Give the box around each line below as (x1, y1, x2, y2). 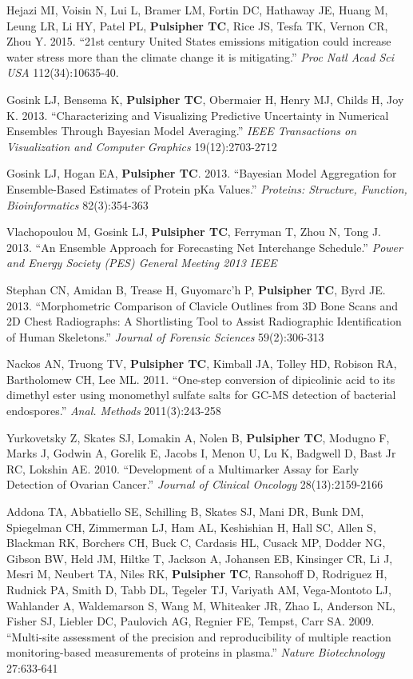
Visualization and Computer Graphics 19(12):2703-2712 (6, 138, 277, 154)
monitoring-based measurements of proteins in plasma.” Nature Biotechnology (6, 644, 385, 661)
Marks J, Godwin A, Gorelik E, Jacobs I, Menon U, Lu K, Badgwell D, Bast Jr (6, 445, 396, 461)
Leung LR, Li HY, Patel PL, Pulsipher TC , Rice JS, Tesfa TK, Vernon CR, (6, 17, 388, 34)
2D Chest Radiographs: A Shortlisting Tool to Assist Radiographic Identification (6, 313, 402, 330)
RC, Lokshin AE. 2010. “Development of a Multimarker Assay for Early (6, 460, 359, 477)
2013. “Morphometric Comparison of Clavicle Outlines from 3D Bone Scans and (6, 297, 398, 314)
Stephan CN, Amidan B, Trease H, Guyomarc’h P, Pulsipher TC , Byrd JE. (6, 281, 386, 298)
